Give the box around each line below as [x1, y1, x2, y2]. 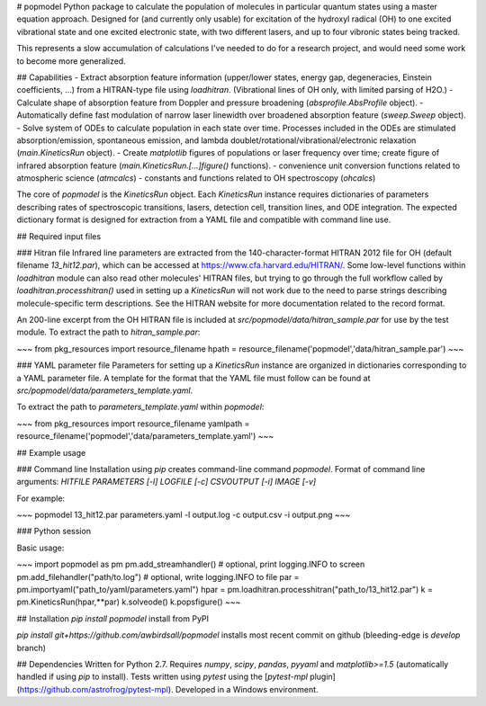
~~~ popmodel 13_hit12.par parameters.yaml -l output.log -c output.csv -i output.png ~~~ [16, 509, 351, 521]
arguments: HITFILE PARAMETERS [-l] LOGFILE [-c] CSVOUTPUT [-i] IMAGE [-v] [16, 477, 317, 487]
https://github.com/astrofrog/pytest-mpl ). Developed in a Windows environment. [19, 684, 319, 694]
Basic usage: [16, 542, 65, 553]
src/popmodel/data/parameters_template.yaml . [16, 385, 193, 396]
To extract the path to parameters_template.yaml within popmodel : [16, 401, 265, 413]
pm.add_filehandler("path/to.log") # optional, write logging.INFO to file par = [16, 571, 300, 582]
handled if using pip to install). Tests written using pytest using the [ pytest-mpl [16, 671, 308, 683]
